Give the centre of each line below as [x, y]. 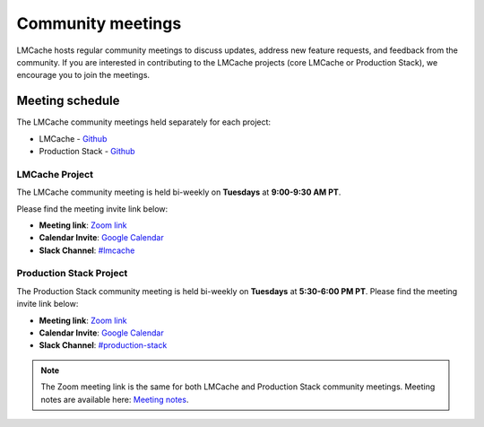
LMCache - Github [73, 138]
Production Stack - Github [87, 152]
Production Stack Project [72, 274]
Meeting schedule [68, 101]
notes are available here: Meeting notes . [115, 399]
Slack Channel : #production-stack [103, 345]
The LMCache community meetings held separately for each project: [144, 122]
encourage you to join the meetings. [83, 75]
